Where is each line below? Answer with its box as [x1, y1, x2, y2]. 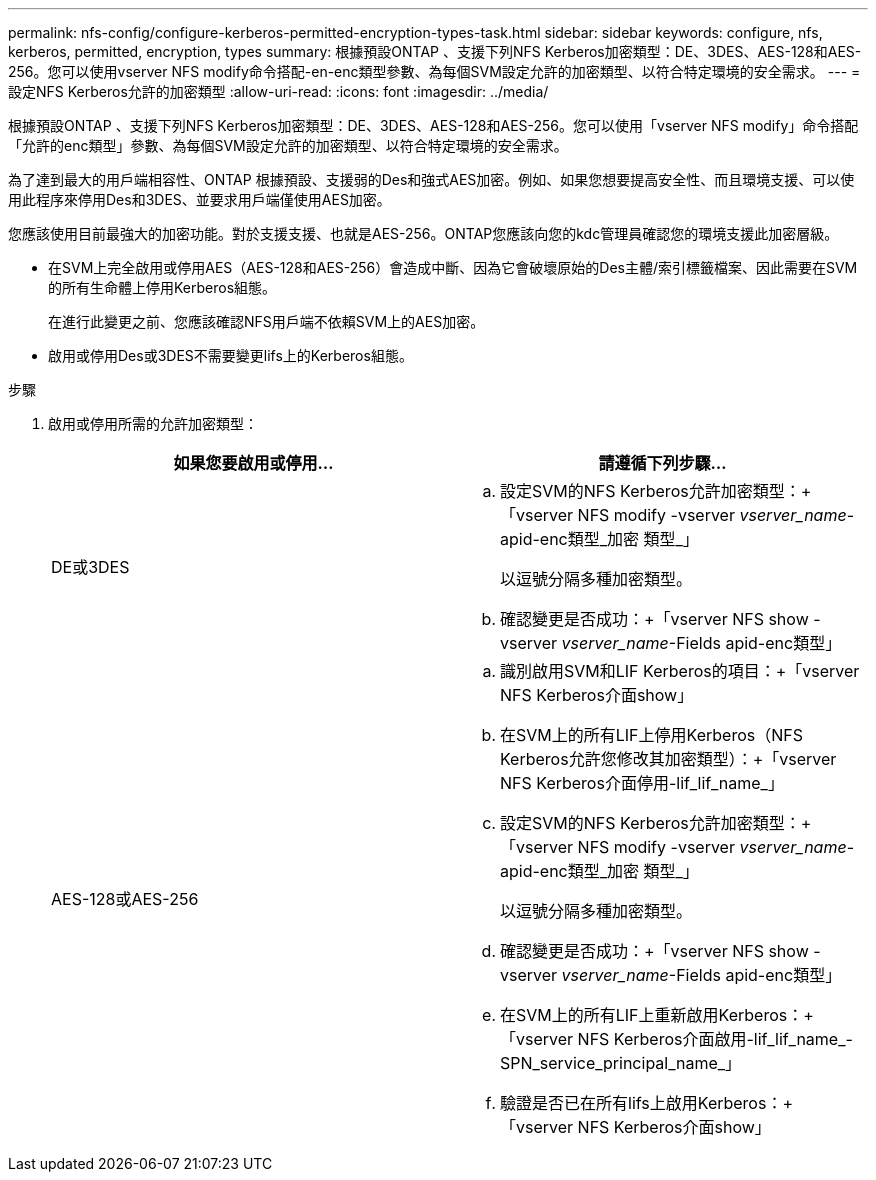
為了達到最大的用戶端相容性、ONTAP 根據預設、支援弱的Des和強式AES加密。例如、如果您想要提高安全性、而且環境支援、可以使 [8, 171, 855, 188]
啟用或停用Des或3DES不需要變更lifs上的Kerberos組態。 [48, 347, 413, 364]
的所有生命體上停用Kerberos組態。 [48, 279, 277, 296]
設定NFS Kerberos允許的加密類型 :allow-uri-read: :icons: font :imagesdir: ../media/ [8, 83, 549, 100]
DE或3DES [51, 557, 130, 577]
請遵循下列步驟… [598, 453, 727, 473]
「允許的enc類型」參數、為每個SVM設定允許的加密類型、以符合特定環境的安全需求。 [8, 137, 568, 154]
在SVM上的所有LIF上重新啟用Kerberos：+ [500, 1005, 814, 1025]
